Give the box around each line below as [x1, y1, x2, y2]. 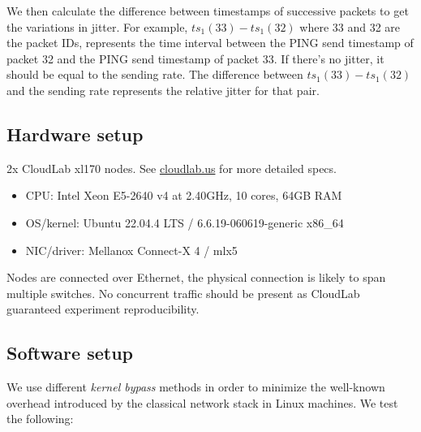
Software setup [6, 340, 133, 365]
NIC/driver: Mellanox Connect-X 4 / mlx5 [25, 241, 238, 258]
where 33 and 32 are [299, 18, 401, 35]
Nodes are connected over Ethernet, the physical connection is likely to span [6, 269, 386, 286]
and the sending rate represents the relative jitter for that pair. [6, 81, 320, 98]
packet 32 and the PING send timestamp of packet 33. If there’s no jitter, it [6, 50, 384, 67]
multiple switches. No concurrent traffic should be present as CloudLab [6, 284, 360, 301]
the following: [6, 410, 74, 427]
